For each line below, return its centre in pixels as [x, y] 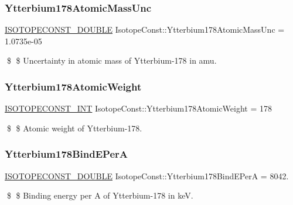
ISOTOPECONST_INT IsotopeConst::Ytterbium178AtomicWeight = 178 [139, 108]
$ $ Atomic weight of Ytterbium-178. [74, 128]
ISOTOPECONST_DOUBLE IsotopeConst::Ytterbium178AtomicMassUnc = [145, 29]
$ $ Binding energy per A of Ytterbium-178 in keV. [100, 195]
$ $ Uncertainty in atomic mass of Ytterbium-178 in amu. [112, 60]
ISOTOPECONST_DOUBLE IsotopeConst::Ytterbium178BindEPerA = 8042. [147, 176]
